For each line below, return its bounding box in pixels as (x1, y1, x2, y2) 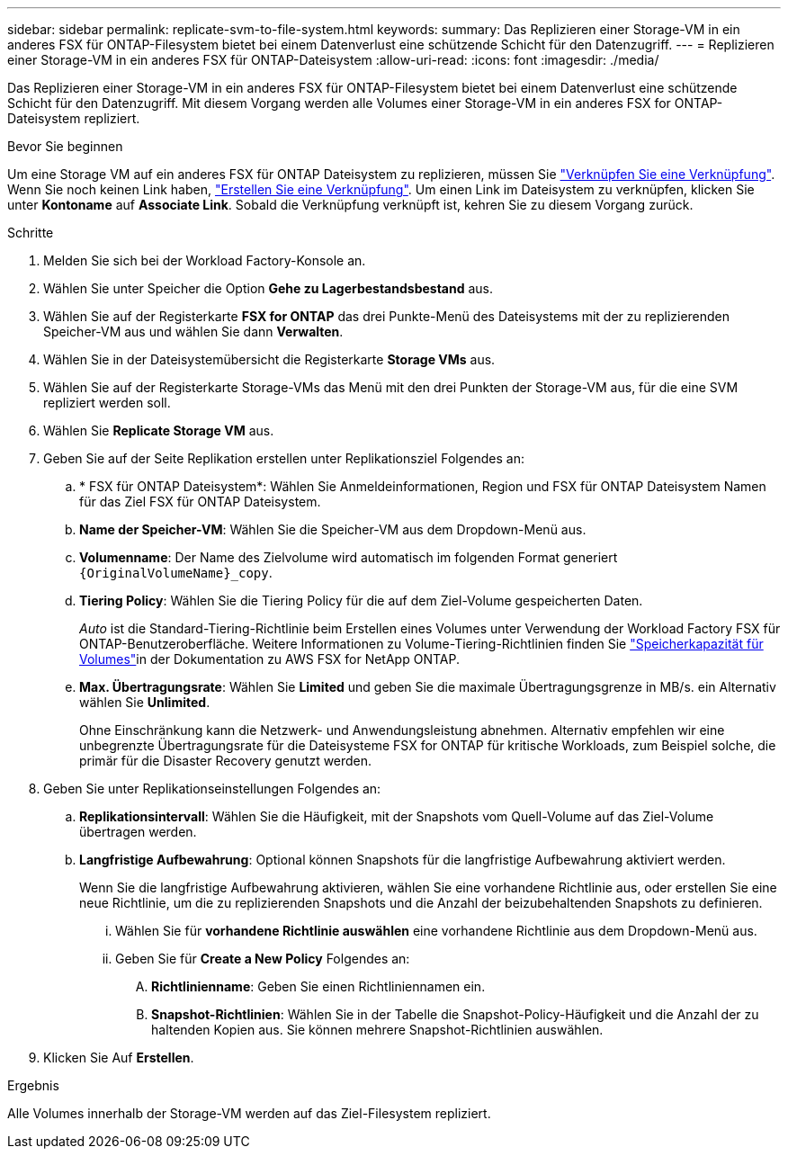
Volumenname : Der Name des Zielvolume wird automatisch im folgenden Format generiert (79, 550, 618, 565)
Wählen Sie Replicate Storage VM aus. (43, 423, 274, 438)
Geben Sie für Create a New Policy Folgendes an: (115, 951, 410, 966)
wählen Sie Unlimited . (79, 694, 210, 710)
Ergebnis (7, 1078, 59, 1093)
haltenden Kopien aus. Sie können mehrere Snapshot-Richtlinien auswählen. (151, 1022, 604, 1037)
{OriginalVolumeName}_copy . (79, 565, 273, 580)
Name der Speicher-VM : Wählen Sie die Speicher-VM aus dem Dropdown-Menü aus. (79, 522, 587, 537)
